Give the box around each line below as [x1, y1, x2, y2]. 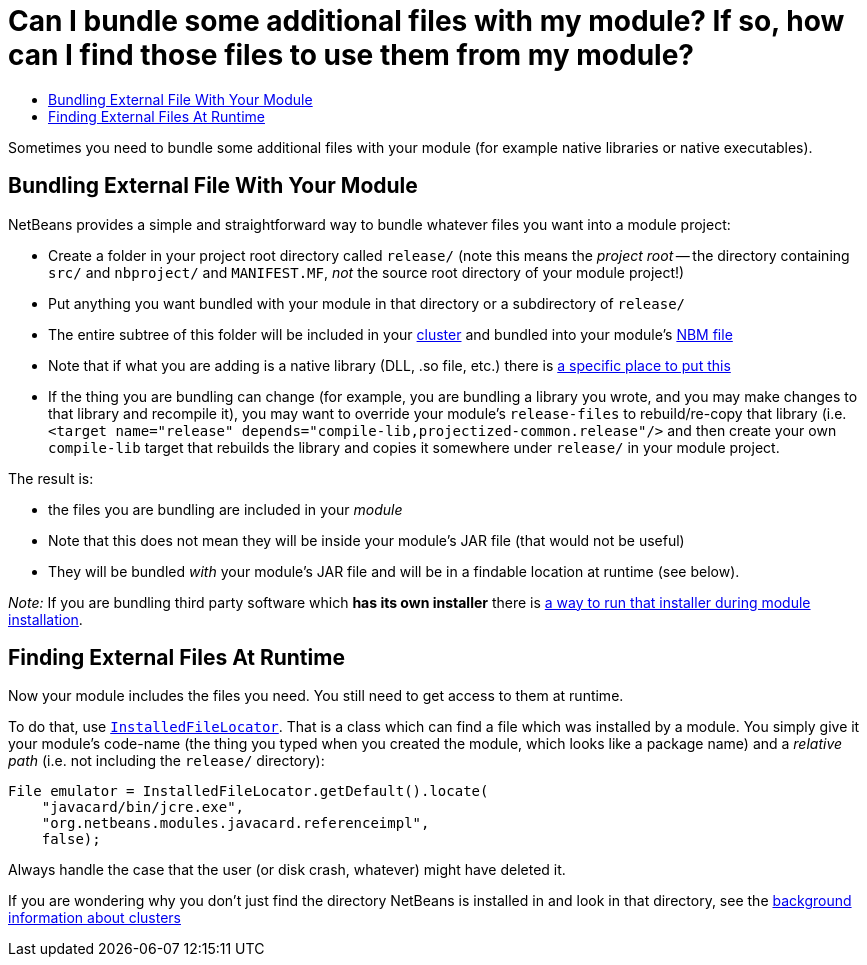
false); [41, 831, 101, 848]
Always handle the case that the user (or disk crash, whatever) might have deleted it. [8, 861, 566, 879]
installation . [8, 610, 83, 628]
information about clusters [8, 909, 181, 927]
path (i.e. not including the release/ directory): [8, 752, 325, 770]
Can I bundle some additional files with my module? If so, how [8, 4, 845, 38]
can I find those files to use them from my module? [8, 38, 695, 72]
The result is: [8, 469, 94, 487]
